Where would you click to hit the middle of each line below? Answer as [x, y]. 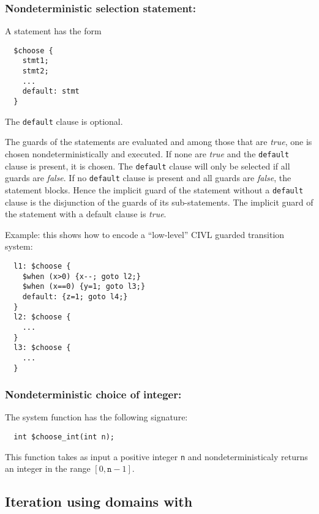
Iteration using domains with [99, 501]
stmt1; [36, 61]
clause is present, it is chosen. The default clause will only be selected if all [148, 166]
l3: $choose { [42, 348]
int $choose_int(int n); [64, 437]
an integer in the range [48, 468]
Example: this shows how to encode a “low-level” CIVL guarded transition [145, 234]
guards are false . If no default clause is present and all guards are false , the [148, 178]
